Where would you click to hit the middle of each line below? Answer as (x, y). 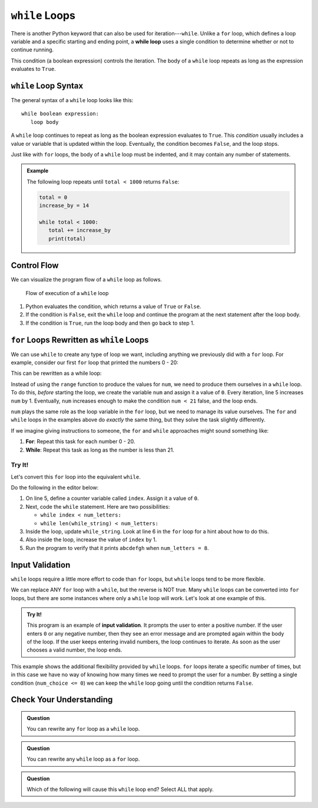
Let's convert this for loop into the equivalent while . (76, 477)
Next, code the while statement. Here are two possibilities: (98, 506)
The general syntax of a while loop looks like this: (72, 100)
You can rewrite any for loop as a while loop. (83, 729)
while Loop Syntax (47, 86)
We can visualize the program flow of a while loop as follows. (86, 280)
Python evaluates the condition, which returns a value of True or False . (113, 306)
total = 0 (53, 197)
